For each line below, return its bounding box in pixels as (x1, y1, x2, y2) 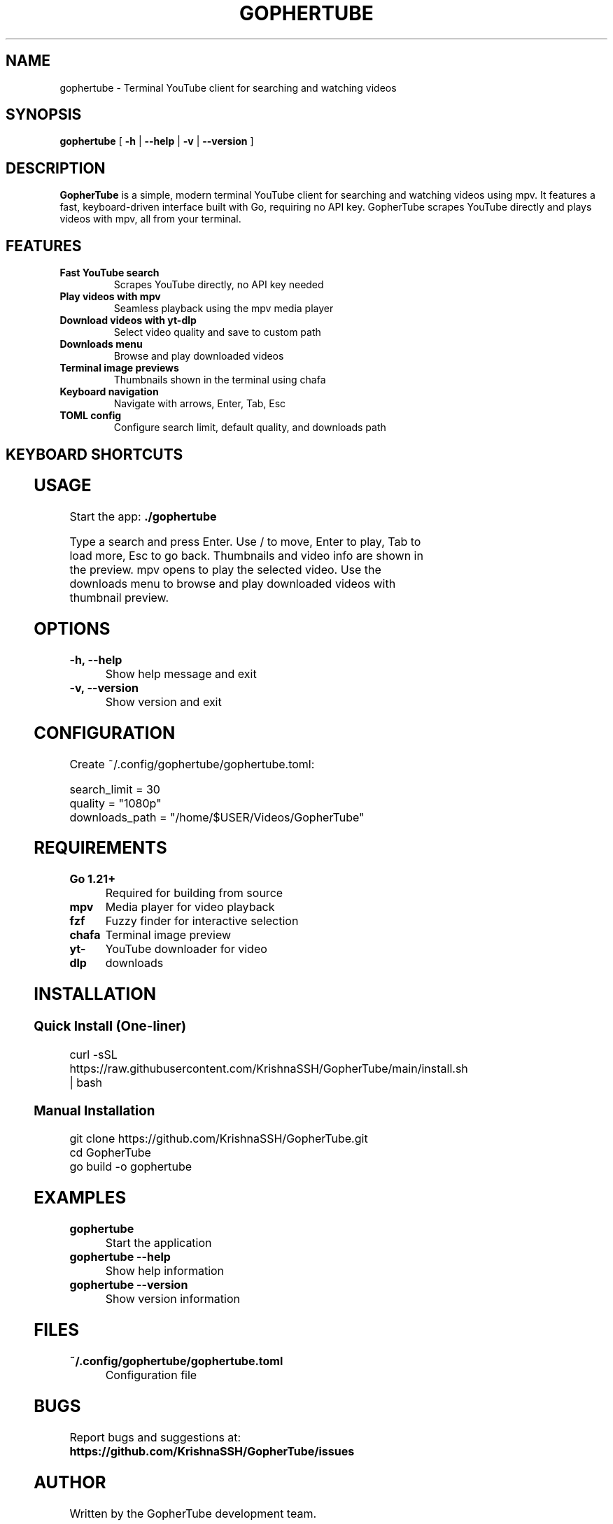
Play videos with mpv (59, 290, 161, 303)
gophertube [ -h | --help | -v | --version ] (59, 135, 254, 148)
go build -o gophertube (69, 1159, 192, 1174)
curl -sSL (69, 1047, 118, 1061)
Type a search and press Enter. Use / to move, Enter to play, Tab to (69, 534, 421, 549)
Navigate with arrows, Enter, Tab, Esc (113, 397, 286, 410)
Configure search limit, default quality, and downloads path (113, 421, 386, 434)
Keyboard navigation (59, 386, 159, 398)
